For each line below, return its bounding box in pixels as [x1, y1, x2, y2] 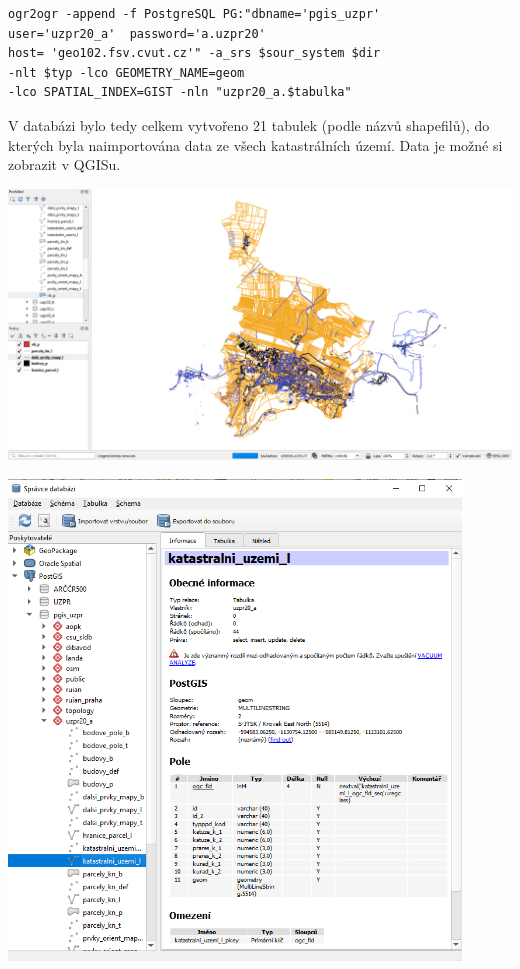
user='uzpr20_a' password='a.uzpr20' [8, 26, 266, 41]
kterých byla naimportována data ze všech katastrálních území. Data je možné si [8, 134, 503, 155]
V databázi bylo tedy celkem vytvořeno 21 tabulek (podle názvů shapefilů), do [8, 114, 490, 135]
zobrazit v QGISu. [8, 154, 121, 175]
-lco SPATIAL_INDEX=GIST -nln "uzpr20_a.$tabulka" [8, 85, 352, 100]
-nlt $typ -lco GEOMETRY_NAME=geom [8, 65, 245, 80]
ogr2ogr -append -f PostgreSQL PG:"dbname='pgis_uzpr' [8, 7, 381, 21]
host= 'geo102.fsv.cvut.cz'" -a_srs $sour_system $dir [8, 46, 381, 61]
